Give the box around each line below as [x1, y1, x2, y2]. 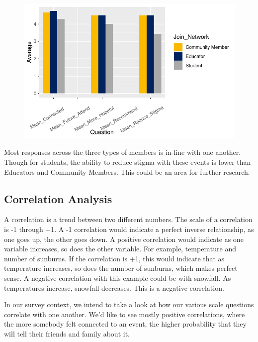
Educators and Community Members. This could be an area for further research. [4, 166, 250, 177]
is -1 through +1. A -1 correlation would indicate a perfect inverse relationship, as [4, 224, 254, 234]
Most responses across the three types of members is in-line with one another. [4, 147, 241, 157]
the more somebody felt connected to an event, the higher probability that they [4, 319, 247, 329]
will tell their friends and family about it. [4, 328, 130, 339]
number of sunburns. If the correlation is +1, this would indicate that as [4, 253, 225, 263]
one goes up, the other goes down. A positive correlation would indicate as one [4, 233, 244, 244]
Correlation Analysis [4, 191, 112, 206]
